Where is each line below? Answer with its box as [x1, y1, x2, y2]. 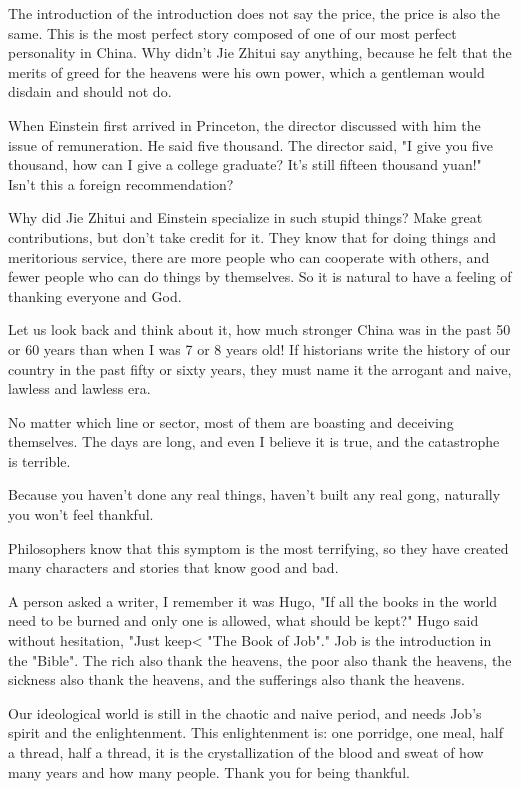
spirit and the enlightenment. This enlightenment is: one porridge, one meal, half [8, 722, 504, 743]
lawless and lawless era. [8, 378, 151, 399]
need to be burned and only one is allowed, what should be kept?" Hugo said [8, 610, 479, 631]
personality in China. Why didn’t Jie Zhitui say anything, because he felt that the [8, 42, 512, 63]
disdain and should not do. [8, 81, 172, 102]
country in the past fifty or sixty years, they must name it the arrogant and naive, [8, 358, 512, 379]
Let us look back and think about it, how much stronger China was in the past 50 [8, 319, 511, 340]
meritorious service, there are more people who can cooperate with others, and [8, 246, 490, 267]
